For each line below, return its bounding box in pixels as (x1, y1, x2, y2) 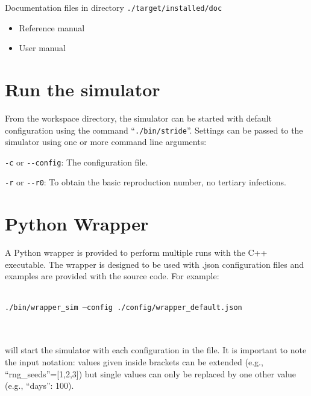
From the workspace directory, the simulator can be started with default (5, 111, 272, 124)
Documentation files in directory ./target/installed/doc (5, 1, 222, 13)
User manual (19, 42, 66, 54)
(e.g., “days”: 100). (5, 379, 74, 392)
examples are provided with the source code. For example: (5, 270, 219, 282)
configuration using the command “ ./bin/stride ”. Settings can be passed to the (5, 123, 303, 136)
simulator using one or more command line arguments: (5, 135, 207, 148)
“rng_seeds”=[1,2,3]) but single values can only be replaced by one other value (5, 367, 297, 380)
